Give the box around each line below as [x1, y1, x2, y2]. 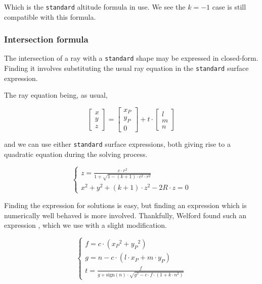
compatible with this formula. [4, 11, 96, 22]
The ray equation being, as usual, [4, 90, 108, 100]
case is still [212, 2, 246, 12]
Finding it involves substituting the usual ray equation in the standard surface [4, 63, 249, 73]
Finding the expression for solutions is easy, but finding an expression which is [4, 199, 247, 210]
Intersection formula [4, 33, 89, 46]
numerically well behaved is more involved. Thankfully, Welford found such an [4, 210, 247, 220]
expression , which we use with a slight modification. [4, 220, 167, 230]
